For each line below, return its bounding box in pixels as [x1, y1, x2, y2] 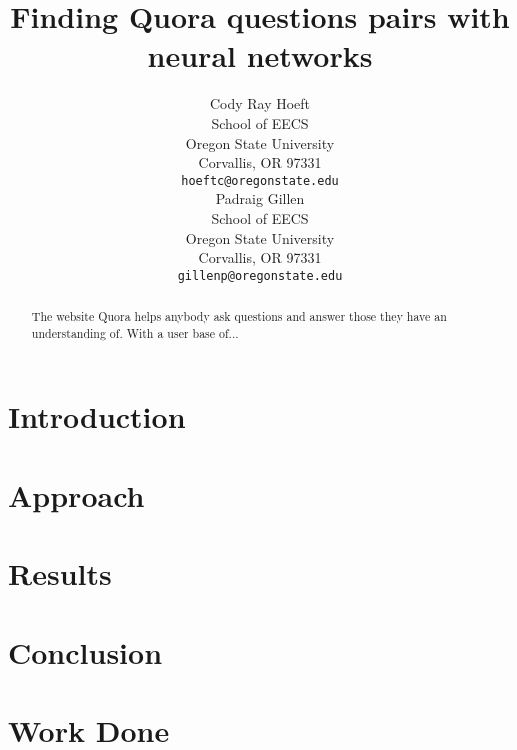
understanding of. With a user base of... [31, 324, 239, 341]
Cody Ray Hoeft [209, 93, 311, 114]
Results [8, 553, 112, 594]
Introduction [8, 396, 186, 437]
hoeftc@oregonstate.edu [181, 173, 339, 188]
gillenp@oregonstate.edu [177, 268, 343, 283]
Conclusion [8, 631, 163, 672]
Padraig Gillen [215, 188, 305, 209]
